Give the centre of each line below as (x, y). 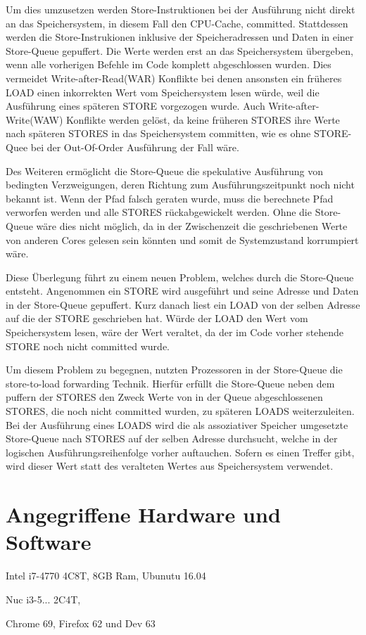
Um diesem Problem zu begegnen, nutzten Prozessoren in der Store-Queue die (174, 370)
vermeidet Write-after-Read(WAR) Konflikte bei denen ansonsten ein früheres (174, 78)
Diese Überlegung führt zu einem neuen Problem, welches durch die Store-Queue (180, 277)
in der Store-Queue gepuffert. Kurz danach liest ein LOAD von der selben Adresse (183, 304)
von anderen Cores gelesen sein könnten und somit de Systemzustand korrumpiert (182, 239)
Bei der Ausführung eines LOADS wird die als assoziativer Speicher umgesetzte (177, 424)
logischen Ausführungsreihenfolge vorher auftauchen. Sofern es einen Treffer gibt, (180, 452)
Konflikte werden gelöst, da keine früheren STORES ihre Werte (203, 119)
